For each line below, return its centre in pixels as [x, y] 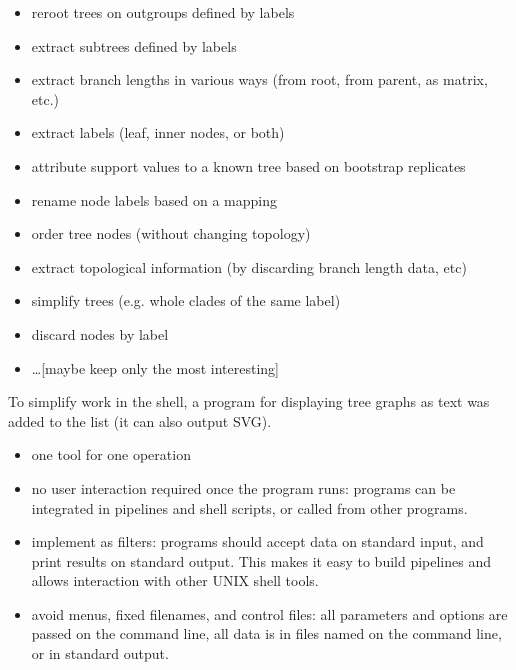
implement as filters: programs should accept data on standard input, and [257, 541]
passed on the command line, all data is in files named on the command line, [266, 633]
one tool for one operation [111, 454]
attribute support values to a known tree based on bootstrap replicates [248, 165]
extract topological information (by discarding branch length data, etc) [249, 266]
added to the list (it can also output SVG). [140, 420]
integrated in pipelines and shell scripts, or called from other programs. [249, 507]
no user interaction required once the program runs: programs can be [243, 487]
